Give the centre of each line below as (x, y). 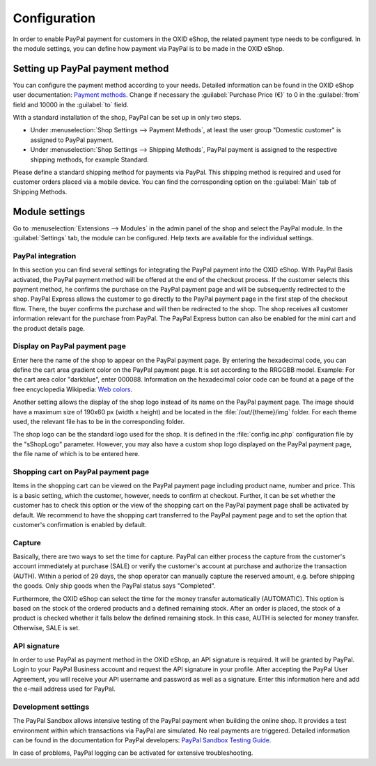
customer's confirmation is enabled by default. (80, 524)
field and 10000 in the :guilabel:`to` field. (71, 104)
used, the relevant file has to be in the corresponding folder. (99, 422)
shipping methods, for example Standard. (89, 159)
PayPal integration (45, 256)
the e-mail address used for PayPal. (64, 689)
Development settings (51, 707)
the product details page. (49, 328)
